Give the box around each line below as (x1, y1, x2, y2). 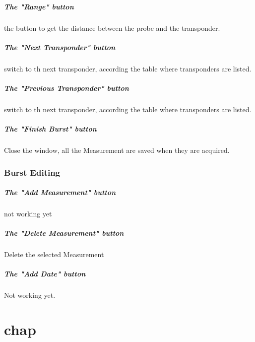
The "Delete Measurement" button (4, 228, 124, 238)
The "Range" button (4, 1, 74, 11)
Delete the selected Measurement (4, 249, 104, 260)
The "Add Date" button (4, 269, 86, 279)
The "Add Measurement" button (4, 187, 116, 198)
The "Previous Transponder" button (4, 82, 129, 93)
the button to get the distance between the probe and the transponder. (4, 22, 220, 33)
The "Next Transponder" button (4, 42, 116, 52)
